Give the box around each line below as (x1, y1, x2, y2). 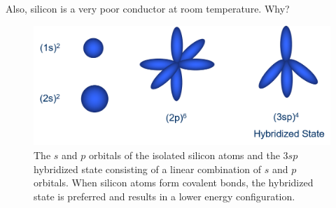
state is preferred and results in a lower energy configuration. (34, 188, 295, 203)
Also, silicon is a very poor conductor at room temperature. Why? (6, 1, 290, 15)
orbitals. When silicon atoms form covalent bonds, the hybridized (34, 175, 314, 190)
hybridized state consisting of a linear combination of (34, 161, 262, 176)
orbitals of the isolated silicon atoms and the (88, 148, 280, 163)
